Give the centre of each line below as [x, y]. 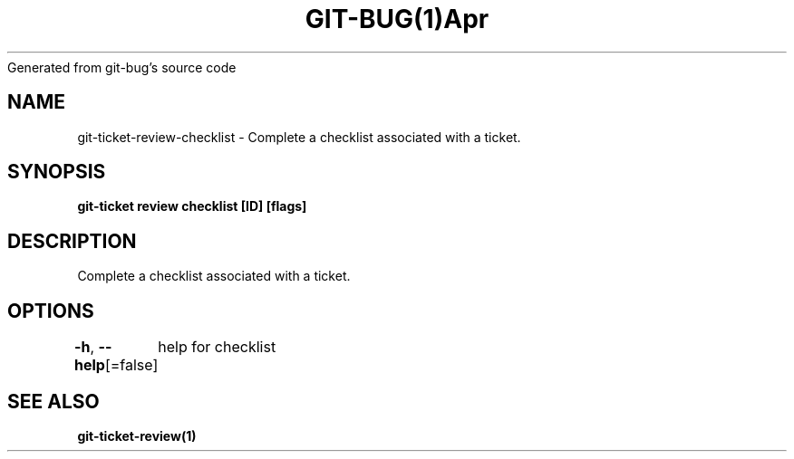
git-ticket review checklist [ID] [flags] [192, 206]
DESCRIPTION [72, 241]
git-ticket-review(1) [137, 435]
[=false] [131, 365]
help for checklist [217, 347]
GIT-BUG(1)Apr [397, 19]
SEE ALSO [53, 401]
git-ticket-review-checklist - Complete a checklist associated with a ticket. [299, 137]
